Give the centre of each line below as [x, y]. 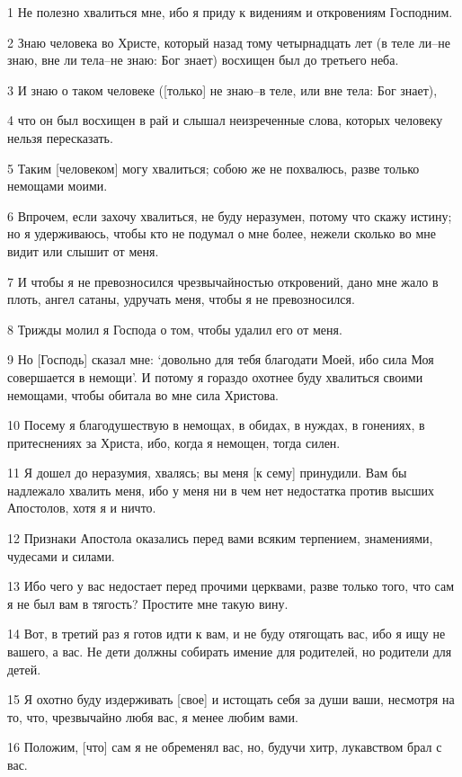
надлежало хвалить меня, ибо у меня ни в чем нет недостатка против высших [221, 490]
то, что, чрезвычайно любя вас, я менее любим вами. [153, 716]
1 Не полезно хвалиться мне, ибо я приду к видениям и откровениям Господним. [230, 12]
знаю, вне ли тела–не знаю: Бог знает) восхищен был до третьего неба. [203, 60]
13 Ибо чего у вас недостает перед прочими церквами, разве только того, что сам [231, 586]
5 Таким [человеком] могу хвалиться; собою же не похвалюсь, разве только [213, 168]
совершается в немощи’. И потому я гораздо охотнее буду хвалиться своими [215, 376]
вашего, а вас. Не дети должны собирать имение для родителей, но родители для [230, 652]
